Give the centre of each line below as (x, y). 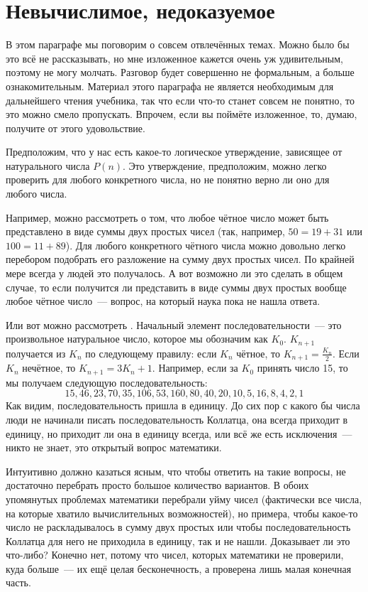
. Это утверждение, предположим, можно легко (225, 165)
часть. (18, 582)
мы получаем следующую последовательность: (107, 382)
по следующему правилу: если (151, 353)
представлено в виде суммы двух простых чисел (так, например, (145, 231)
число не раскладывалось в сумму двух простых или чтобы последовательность (178, 527)
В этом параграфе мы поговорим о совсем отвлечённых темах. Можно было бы (178, 44)
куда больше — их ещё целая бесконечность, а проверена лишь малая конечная (179, 568)
